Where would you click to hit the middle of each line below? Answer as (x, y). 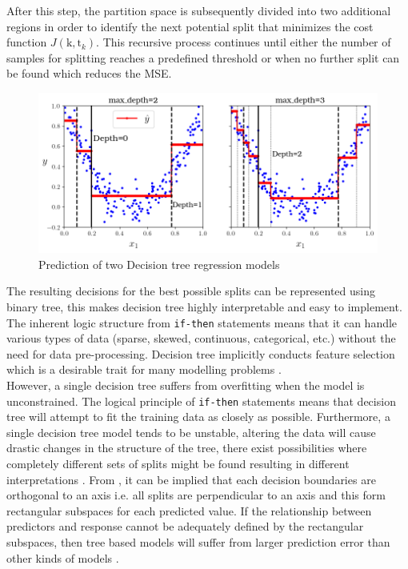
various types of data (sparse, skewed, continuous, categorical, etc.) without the (201, 338)
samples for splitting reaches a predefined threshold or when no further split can (203, 57)
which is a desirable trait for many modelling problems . (144, 369)
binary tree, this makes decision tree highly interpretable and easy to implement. (204, 306)
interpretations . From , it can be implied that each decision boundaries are (191, 479)
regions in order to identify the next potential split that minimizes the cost (190, 26)
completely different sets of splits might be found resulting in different (178, 463)
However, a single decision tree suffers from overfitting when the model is (186, 385)
